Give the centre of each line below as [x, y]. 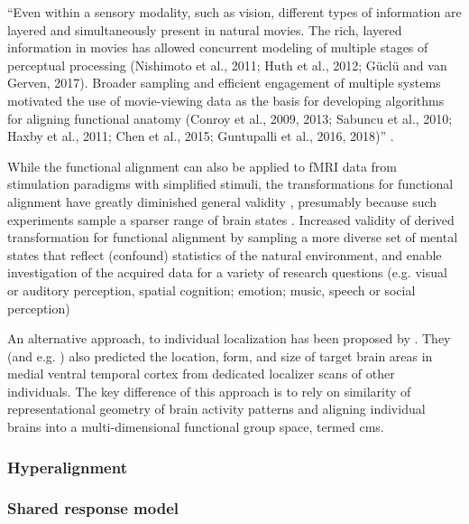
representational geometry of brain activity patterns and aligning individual [216, 409]
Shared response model [93, 508]
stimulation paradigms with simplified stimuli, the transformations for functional [230, 184]
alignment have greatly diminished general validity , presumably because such [222, 201]
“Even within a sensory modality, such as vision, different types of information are [234, 12]
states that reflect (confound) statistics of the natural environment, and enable [225, 254]
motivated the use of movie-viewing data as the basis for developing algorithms [226, 100]
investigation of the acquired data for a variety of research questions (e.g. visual [227, 272]
